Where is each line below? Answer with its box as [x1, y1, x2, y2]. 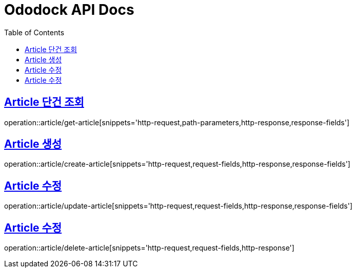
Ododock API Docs [4, 1, 134, 18]
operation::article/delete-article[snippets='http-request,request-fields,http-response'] [4, 243, 294, 253]
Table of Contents [4, 28, 65, 37]
